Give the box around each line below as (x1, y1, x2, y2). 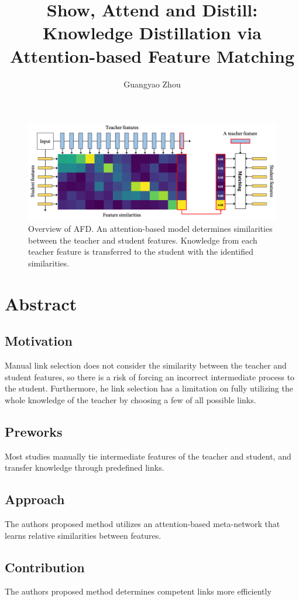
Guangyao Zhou (123, 77, 181, 90)
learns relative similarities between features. (5, 529, 161, 541)
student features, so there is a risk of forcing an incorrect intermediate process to (5, 370, 295, 383)
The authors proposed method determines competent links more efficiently (5, 585, 271, 597)
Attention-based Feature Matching (9, 43, 295, 67)
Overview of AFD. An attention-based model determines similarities (28, 222, 273, 235)
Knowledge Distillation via (43, 21, 262, 45)
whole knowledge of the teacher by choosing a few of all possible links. (5, 393, 256, 406)
